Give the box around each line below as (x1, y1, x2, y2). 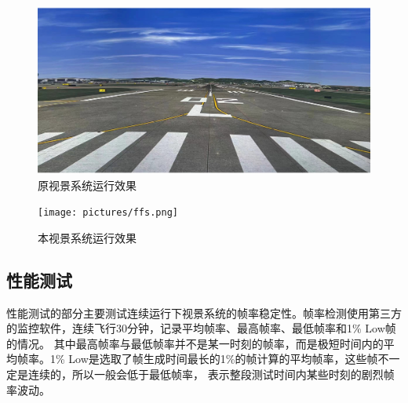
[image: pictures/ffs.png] (38, 207, 178, 219)
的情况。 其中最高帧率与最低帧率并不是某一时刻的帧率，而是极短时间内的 (6, 335, 384, 351)
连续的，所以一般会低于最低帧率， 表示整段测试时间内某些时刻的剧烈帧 (27, 366, 395, 383)
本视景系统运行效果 (38, 229, 137, 245)
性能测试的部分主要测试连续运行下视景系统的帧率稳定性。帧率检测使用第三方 (6, 304, 402, 321)
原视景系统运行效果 (38, 176, 137, 193)
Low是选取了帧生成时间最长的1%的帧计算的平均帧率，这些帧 (68, 350, 378, 367)
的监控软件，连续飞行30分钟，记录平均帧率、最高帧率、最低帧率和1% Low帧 (6, 320, 396, 336)
